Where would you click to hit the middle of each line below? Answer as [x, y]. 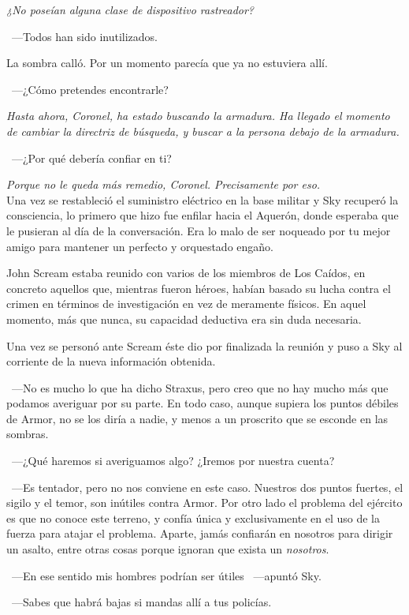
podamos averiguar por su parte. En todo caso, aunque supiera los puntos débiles [203, 403]
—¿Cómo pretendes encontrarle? [90, 89]
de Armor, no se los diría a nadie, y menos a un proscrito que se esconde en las [197, 418]
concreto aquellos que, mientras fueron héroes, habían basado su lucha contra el [199, 288]
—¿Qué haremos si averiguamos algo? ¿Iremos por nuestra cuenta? [173, 461]
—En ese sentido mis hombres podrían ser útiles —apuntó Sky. [166, 575]
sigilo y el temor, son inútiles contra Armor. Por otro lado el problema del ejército [204, 502]
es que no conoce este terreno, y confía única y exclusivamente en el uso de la [193, 517]
